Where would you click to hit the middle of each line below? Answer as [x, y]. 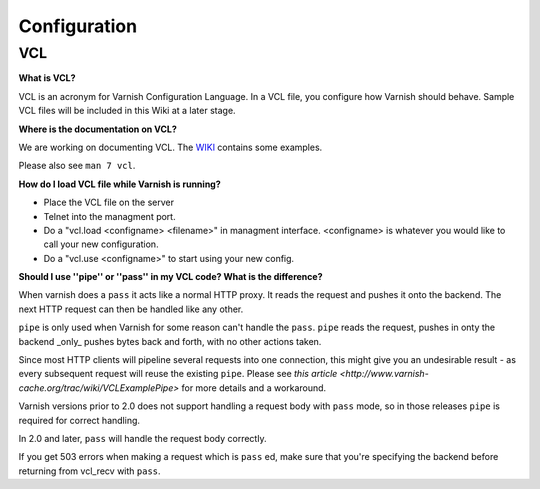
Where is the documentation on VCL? [97, 129]
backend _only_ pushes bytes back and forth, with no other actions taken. [170, 341]
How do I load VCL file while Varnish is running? [120, 184]
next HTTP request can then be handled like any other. [131, 309]
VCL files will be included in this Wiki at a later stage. [127, 111]
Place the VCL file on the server [109, 202]
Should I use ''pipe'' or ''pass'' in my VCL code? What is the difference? [170, 277]
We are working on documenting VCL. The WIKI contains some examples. [170, 147]
